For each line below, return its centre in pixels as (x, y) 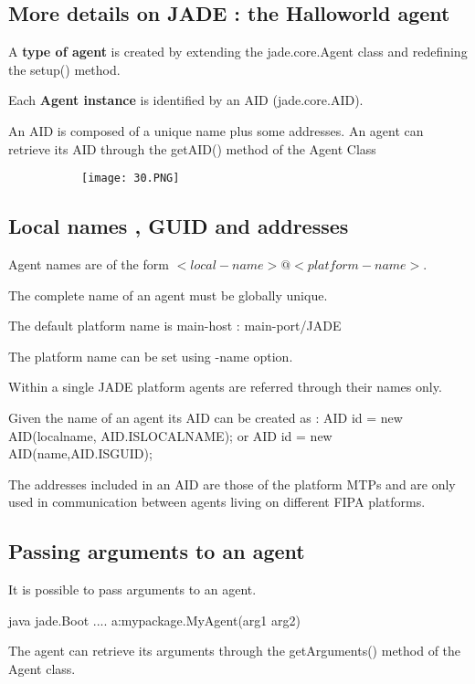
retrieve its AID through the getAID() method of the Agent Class (192, 148)
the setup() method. (64, 69)
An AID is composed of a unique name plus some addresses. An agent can (216, 130)
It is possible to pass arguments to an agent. (132, 589)
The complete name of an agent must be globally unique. (168, 295)
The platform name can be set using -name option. (151, 356)
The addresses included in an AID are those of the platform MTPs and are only (232, 484)
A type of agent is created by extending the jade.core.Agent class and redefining (238, 52)
